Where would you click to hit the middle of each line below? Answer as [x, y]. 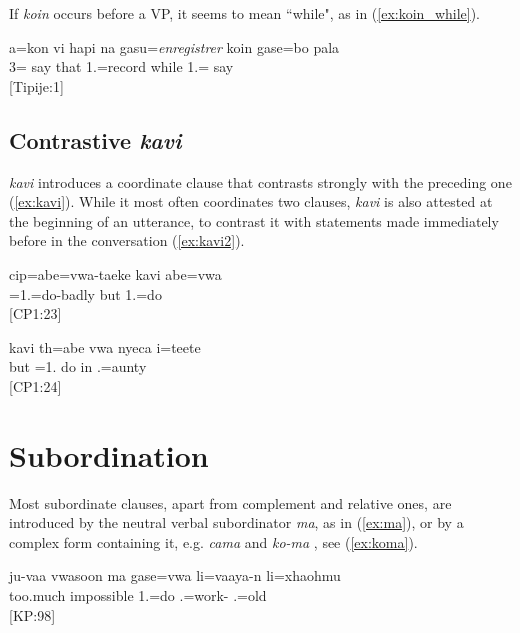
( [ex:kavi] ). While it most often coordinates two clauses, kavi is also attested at [251, 201]
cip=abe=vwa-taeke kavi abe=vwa [115, 273]
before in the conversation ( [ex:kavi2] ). [127, 240]
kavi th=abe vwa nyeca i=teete [105, 346]
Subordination [109, 454]
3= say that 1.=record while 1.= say [121, 66]
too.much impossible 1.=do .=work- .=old [138, 595]
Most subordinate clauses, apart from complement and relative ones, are [230, 502]
